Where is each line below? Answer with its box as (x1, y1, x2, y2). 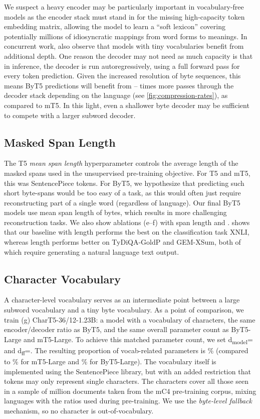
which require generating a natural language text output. (4, 246, 179, 257)
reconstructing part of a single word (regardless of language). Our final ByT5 (4, 197, 240, 207)
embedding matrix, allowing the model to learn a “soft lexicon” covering (4, 21, 225, 32)
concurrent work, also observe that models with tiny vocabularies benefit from (4, 41, 244, 51)
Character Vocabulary (4, 271, 121, 286)
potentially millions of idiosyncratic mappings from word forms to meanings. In (4, 31, 247, 41)
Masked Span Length (4, 134, 116, 150)
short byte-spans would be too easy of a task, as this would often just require (4, 187, 241, 198)
